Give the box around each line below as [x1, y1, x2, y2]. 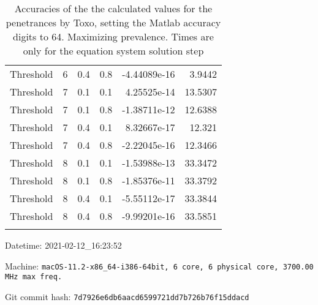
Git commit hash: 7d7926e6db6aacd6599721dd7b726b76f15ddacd [5, 290, 249, 303]
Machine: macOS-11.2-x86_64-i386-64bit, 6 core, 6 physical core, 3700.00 [5, 259, 314, 272]
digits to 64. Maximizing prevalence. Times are [13, 29, 214, 43]
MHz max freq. [5, 273, 62, 282]
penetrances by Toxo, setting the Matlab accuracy [6, 15, 221, 29]
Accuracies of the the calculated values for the [14, 1, 213, 15]
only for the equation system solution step [23, 43, 204, 58]
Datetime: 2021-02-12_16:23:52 [5, 239, 122, 251]
